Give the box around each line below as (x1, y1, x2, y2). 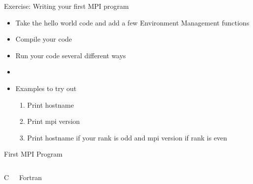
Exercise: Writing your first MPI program (4, 1, 129, 11)
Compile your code (15, 34, 72, 44)
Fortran (19, 172, 42, 182)
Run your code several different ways (15, 50, 126, 60)
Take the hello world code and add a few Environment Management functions (15, 17, 250, 27)
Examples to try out (15, 83, 76, 93)
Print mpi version (27, 116, 80, 126)
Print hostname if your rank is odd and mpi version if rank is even (27, 132, 228, 142)
